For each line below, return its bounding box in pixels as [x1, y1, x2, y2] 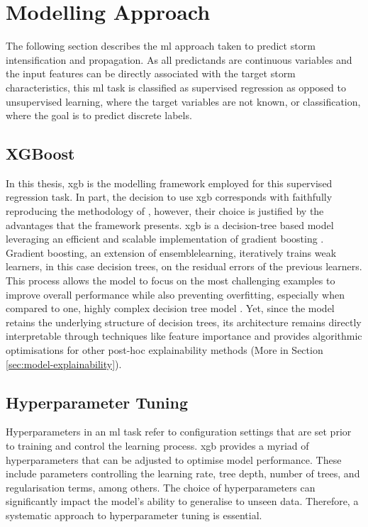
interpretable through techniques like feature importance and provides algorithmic [6, 328, 362, 343]
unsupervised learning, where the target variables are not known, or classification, [6, 94, 361, 109]
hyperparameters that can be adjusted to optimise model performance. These [6, 452, 342, 467]
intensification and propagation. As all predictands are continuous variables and [6, 52, 352, 67]
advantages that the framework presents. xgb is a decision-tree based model [6, 217, 334, 232]
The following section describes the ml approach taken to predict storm [6, 38, 316, 53]
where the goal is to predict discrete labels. [6, 108, 192, 123]
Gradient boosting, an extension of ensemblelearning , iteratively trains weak [6, 245, 337, 260]
